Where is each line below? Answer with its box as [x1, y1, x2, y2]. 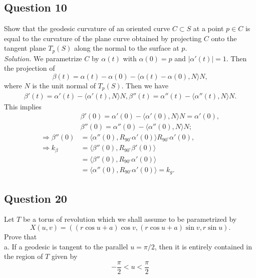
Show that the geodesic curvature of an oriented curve [4, 23, 170, 34]
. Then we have [121, 80, 168, 91]
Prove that [4, 231, 37, 241]
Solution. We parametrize [4, 53, 82, 63]
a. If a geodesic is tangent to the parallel [4, 241, 128, 251]
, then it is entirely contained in [154, 241, 252, 251]
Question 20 [4, 190, 67, 206]
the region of [4, 251, 43, 261]
